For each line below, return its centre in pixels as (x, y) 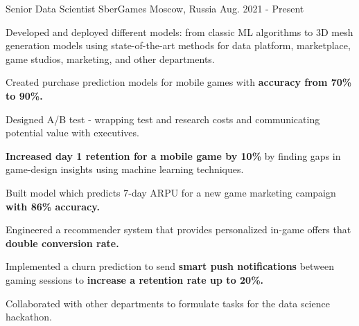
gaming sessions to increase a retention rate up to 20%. (135, 279)
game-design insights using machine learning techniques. (125, 169)
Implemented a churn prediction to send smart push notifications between (170, 266)
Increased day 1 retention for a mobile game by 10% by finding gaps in (173, 155)
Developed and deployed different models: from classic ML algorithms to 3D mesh (179, 31)
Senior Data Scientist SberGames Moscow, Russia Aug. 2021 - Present (155, 8)
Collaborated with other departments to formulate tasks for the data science (168, 303)
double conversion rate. (62, 243)
